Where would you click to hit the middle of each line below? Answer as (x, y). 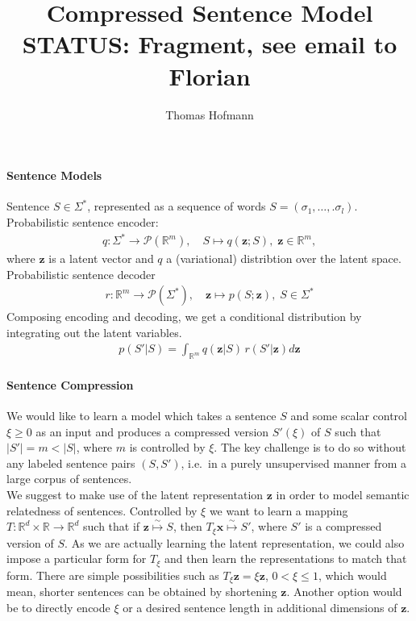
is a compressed (343, 526)
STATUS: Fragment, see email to (210, 44)
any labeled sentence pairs (71, 463)
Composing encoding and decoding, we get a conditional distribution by (184, 317)
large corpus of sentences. (69, 479)
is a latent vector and (101, 258)
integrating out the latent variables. (94, 332)
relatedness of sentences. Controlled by (102, 510)
